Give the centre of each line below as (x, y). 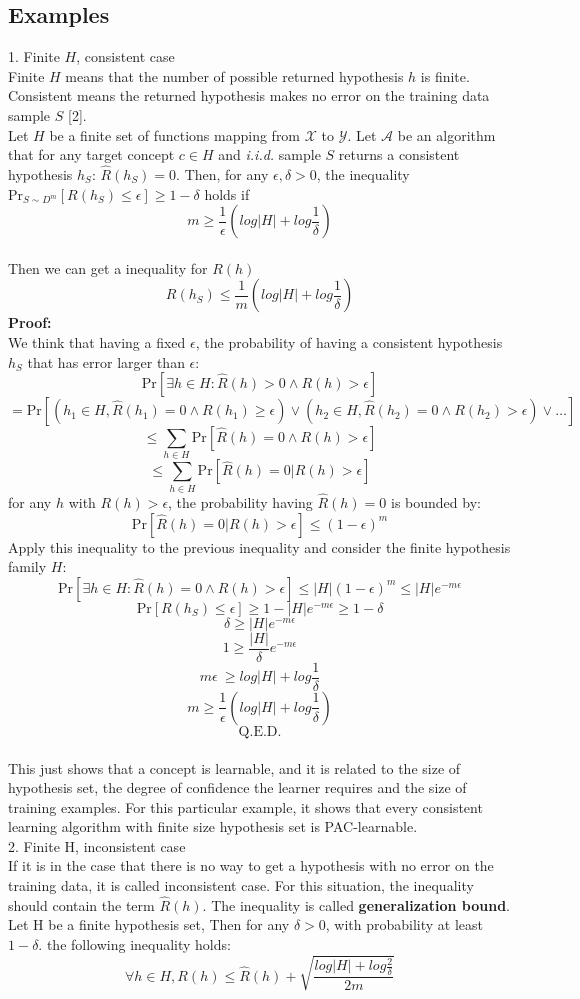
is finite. (445, 75)
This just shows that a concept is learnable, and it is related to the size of (234, 767)
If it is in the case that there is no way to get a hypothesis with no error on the (251, 865)
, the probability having (240, 502)
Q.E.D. (260, 731)
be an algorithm (446, 134)
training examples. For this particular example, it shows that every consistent (245, 806)
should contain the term (81, 904)
